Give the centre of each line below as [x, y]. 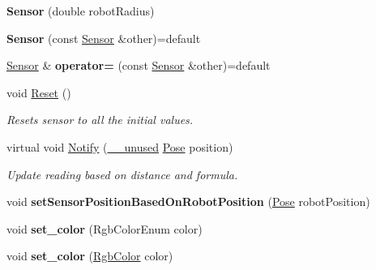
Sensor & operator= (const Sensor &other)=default [139, 65]
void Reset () [39, 92]
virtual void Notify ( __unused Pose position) [120, 146]
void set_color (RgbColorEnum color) [105, 228]
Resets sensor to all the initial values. [100, 120]
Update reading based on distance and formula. [122, 174]
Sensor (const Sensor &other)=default [104, 38]
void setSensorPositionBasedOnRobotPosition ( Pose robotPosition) [188, 201]
